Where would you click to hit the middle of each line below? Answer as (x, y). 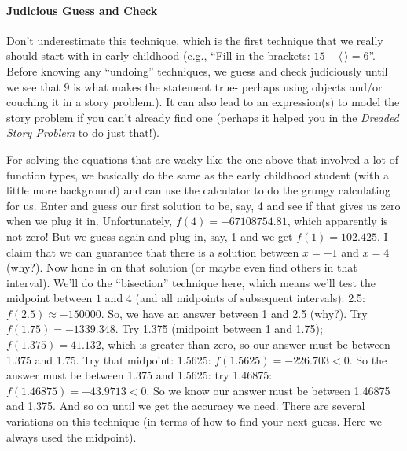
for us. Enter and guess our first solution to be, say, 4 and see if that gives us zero (203, 205)
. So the (368, 359)
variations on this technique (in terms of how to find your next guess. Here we (194, 421)
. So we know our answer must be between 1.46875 (268, 390)
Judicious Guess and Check (82, 10)
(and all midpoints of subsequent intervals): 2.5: (250, 298)
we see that (33, 86)
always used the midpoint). (71, 436)
